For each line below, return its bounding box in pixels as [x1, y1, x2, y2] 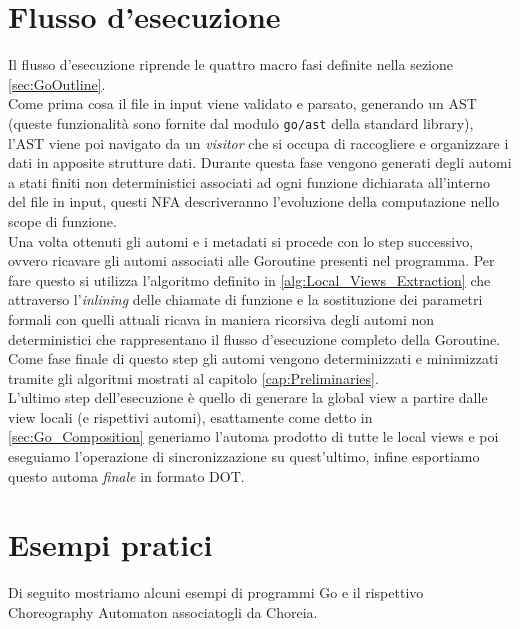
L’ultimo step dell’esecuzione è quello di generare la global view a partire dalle [8, 387, 488, 408]
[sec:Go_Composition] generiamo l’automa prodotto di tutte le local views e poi [8, 426, 499, 447]
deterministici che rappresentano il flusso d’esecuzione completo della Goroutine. [8, 328, 501, 349]
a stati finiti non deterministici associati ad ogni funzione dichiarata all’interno [8, 171, 490, 192]
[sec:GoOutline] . [8, 73, 106, 94]
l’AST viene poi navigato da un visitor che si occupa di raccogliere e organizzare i [8, 132, 509, 153]
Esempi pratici [8, 524, 213, 565]
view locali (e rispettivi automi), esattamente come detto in [8, 406, 373, 427]
